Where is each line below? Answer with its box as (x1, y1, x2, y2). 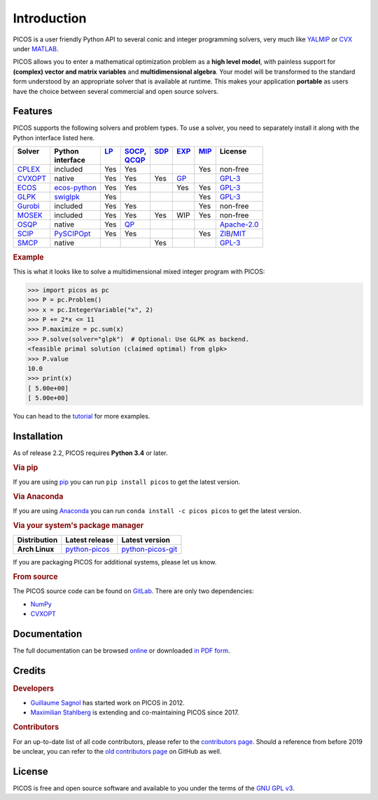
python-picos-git (121, 544, 178, 554)
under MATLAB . (13, 44, 59, 53)
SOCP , (124, 147, 147, 156)
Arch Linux (17, 544, 55, 554)
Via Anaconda (13, 491, 64, 501)
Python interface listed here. (13, 133, 95, 142)
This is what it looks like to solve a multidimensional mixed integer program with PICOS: (13, 267, 265, 276)
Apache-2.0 (219, 219, 259, 229)
